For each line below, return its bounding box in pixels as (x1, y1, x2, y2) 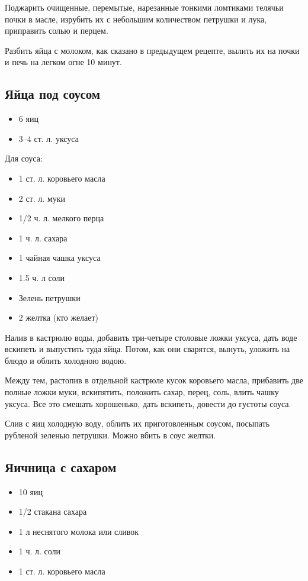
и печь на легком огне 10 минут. (5, 56, 122, 68)
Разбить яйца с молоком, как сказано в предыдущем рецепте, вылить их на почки (5, 44, 300, 56)
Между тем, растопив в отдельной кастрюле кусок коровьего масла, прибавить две (5, 374, 303, 386)
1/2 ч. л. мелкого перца (18, 212, 104, 224)
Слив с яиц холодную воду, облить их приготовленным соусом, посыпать (5, 417, 270, 430)
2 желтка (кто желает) (18, 311, 99, 324)
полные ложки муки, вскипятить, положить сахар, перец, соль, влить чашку (5, 386, 279, 398)
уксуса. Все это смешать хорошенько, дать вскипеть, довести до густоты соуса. (5, 397, 291, 409)
